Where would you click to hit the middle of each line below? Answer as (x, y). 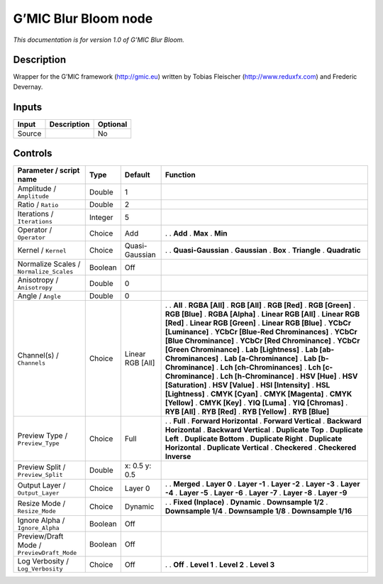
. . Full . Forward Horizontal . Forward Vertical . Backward (263, 421)
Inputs (28, 107)
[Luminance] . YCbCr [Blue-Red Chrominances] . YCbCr (261, 332)
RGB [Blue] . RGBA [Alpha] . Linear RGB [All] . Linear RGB (262, 314)
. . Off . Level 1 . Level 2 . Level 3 (220, 564)
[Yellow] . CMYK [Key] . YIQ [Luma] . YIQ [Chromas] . (256, 403)
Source (29, 133)
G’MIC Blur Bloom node (83, 18)
